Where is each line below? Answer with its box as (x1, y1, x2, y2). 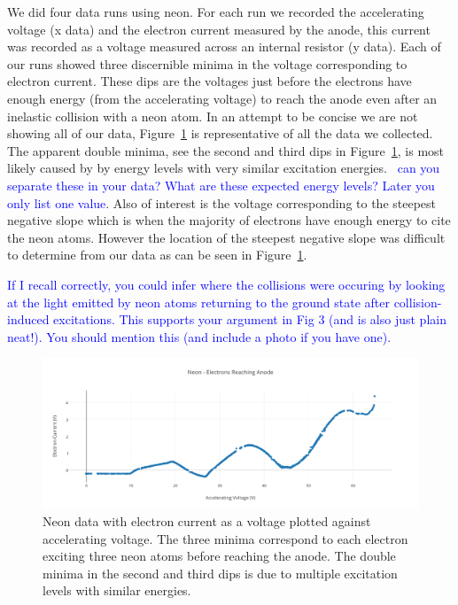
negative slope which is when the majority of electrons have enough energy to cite (7, 211, 451, 229)
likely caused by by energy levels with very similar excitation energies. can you (7, 159, 440, 177)
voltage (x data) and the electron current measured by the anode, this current (7, 19, 431, 38)
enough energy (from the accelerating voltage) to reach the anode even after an (7, 89, 438, 107)
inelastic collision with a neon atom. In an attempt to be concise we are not (7, 106, 418, 125)
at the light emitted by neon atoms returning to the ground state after (7, 292, 390, 311)
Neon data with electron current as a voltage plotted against (43, 512, 371, 531)
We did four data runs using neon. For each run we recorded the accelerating (7, 3, 424, 20)
